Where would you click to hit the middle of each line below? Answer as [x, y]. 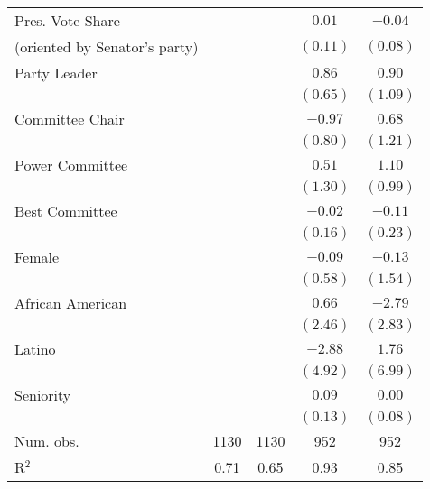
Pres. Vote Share [67, 20]
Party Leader [56, 73]
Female [37, 257]
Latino [35, 349]
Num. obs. [47, 441]
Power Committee [71, 165]
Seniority [43, 395]
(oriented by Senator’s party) [107, 46]
